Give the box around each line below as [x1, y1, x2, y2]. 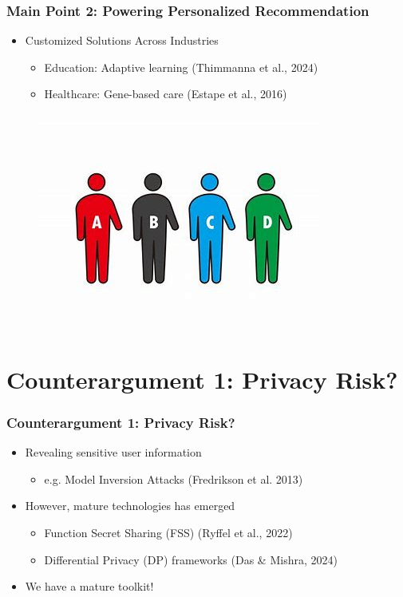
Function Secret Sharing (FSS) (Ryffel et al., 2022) [44, 524, 293, 540]
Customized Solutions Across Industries [25, 32, 219, 49]
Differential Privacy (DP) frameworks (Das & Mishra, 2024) [44, 551, 338, 567]
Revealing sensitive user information [25, 444, 202, 461]
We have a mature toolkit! [25, 578, 154, 595]
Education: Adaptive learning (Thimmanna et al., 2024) [44, 58, 318, 75]
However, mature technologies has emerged [25, 497, 235, 514]
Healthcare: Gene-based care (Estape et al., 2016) [44, 85, 287, 102]
